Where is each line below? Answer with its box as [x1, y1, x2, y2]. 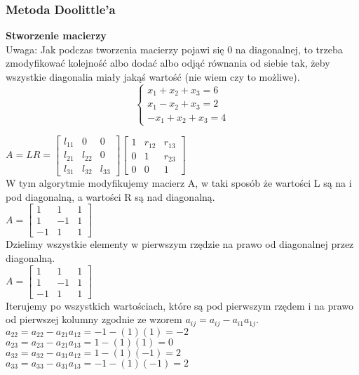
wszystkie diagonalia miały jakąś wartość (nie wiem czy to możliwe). [6, 70, 300, 84]
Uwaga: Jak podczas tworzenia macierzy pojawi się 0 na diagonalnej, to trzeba [6, 41, 343, 56]
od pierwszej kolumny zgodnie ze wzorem [6, 312, 182, 327]
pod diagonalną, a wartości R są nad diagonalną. [6, 189, 215, 204]
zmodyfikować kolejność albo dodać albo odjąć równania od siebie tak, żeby [6, 55, 330, 70]
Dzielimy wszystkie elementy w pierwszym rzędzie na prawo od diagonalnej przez [6, 237, 354, 251]
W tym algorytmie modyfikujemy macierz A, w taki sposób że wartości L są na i [6, 176, 352, 190]
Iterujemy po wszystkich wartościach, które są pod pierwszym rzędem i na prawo [6, 298, 354, 312]
